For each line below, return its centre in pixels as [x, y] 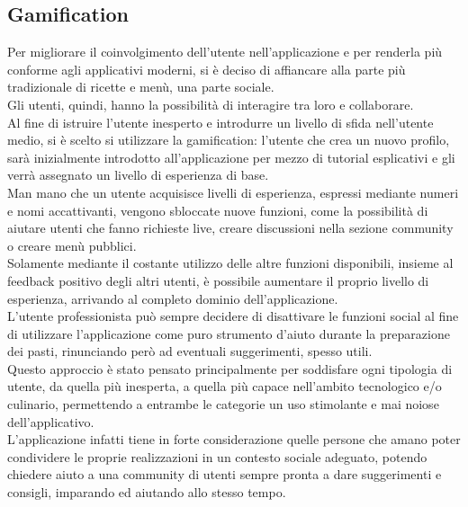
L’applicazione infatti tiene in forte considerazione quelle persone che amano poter [234, 439]
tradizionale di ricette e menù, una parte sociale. [141, 87]
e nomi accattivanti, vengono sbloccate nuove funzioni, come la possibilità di [218, 210]
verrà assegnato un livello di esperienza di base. [138, 175]
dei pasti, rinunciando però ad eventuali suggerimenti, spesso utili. [190, 351]
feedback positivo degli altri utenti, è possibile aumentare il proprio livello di [218, 280]
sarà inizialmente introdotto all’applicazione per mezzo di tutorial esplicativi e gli [231, 157]
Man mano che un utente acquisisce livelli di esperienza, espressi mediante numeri [233, 192]
